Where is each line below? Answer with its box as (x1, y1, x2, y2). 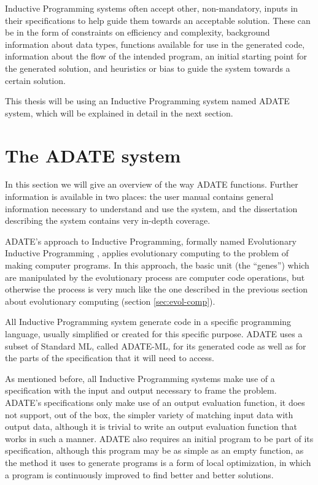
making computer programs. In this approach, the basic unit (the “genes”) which (5, 259, 309, 272)
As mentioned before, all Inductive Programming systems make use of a (5, 372, 275, 384)
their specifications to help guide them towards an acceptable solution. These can (5, 13, 311, 26)
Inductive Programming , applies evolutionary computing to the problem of (5, 246, 289, 259)
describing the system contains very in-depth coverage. (5, 214, 211, 227)
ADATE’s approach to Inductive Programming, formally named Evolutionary (5, 234, 297, 247)
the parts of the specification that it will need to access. (5, 351, 214, 364)
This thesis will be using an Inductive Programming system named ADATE (5, 94, 290, 107)
